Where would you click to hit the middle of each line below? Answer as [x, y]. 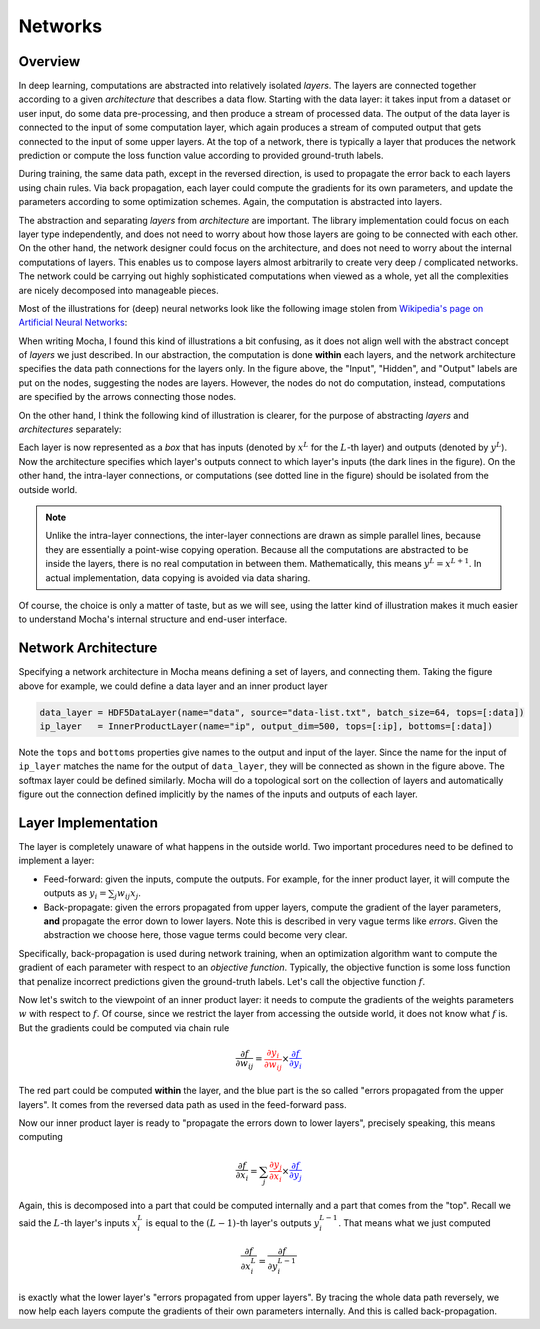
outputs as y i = [75, 894]
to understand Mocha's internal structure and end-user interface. [153, 619]
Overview [49, 61]
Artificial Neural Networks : [73, 322]
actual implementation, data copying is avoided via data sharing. [178, 577]
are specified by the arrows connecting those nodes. [127, 397]
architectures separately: [70, 429]
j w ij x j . [128, 894]
